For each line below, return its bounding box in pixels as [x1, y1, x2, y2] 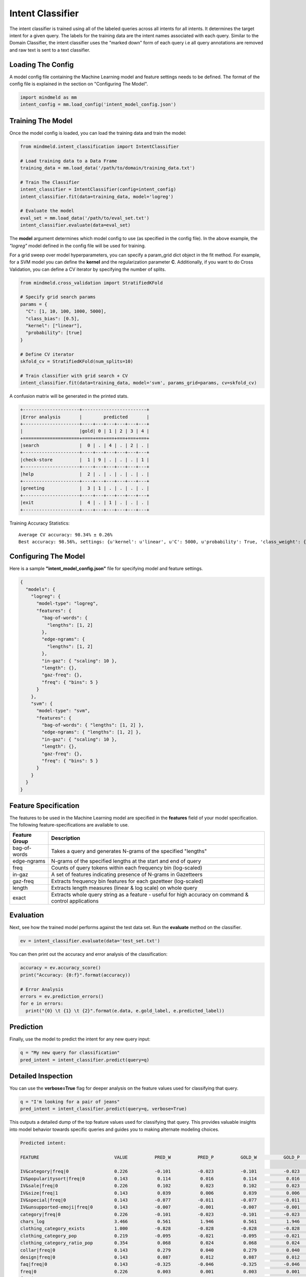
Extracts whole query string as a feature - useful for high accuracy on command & [51, 891, 249, 898]
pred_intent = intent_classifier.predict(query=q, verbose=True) [20, 1106, 187, 1112]
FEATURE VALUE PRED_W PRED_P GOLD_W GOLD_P [20, 1154, 300, 1160]
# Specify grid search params [20, 294, 96, 300]
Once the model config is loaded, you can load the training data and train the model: [9, 130, 187, 136]
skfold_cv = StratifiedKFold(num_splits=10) [20, 359, 134, 364]
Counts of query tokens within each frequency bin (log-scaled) [51, 864, 202, 871]
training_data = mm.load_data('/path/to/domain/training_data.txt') [20, 165, 195, 171]
